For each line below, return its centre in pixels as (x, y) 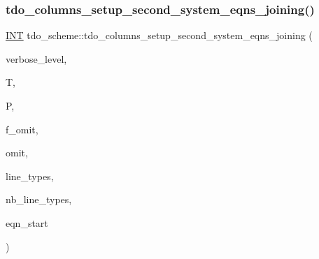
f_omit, (22, 129)
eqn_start (27, 222)
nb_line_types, (39, 199)
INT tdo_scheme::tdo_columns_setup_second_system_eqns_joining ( (159, 35)
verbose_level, (36, 58)
